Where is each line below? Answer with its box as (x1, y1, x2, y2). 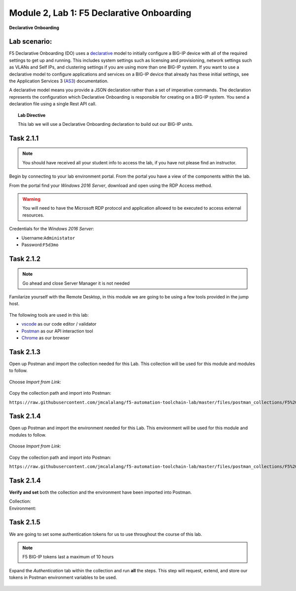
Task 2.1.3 (9, 348, 41, 356)
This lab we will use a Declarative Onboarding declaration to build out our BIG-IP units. (18, 121, 193, 127)
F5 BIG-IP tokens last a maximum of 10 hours (22, 554, 114, 560)
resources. (22, 212, 44, 218)
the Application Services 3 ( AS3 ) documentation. (9, 78, 109, 84)
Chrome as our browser (21, 335, 70, 341)
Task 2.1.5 (9, 518, 40, 526)
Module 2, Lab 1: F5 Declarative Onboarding (9, 7, 192, 18)
